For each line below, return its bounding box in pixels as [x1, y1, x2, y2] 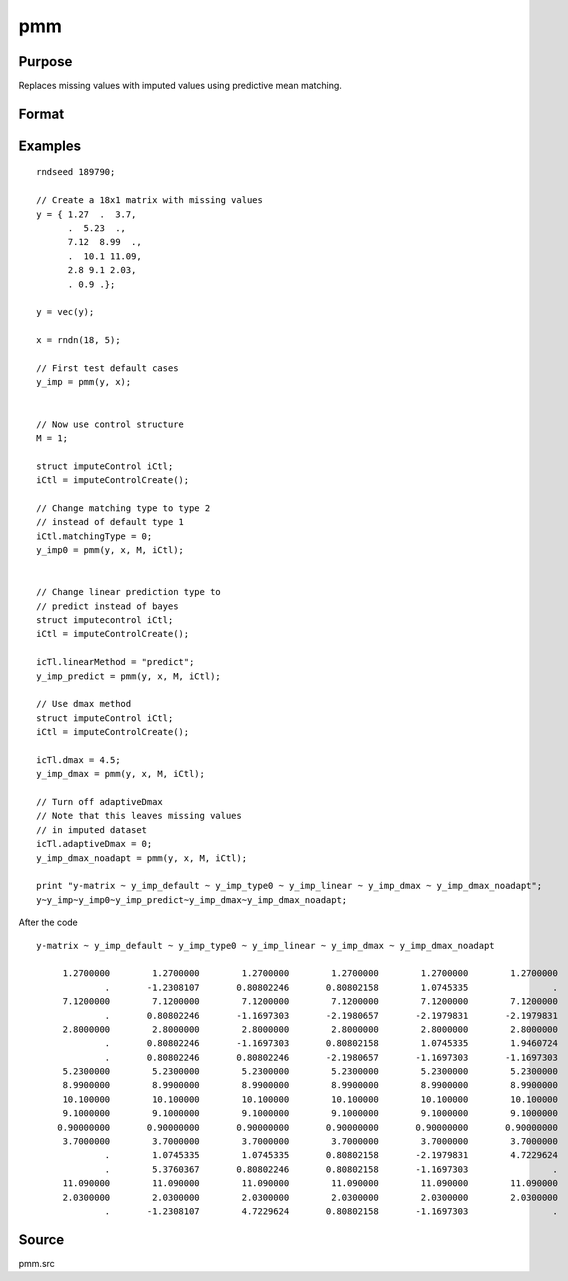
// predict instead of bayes [36, 600, 179, 612]
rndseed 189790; [36, 166, 116, 178]
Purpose [18, 53, 73, 70]
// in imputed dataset [36, 824, 148, 835]
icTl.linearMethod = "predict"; [36, 656, 195, 668]
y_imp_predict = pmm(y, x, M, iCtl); [36, 670, 222, 682]
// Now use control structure [36, 418, 185, 430]
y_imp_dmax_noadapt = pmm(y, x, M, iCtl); [36, 852, 248, 864]
